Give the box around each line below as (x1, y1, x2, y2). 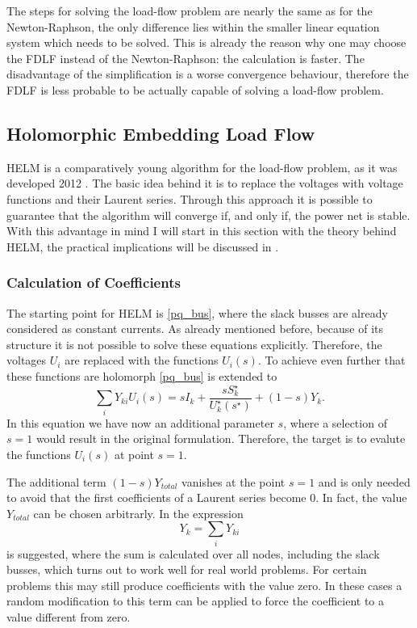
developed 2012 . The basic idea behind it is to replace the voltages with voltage (6, 175, 403, 192)
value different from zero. (6, 609, 131, 626)
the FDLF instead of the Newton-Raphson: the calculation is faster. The (6, 49, 365, 66)
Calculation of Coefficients (6, 272, 181, 293)
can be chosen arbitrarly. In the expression (33, 504, 244, 521)
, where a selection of (283, 414, 387, 431)
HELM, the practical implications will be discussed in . (6, 238, 279, 255)
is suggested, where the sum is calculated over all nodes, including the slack (6, 545, 380, 562)
